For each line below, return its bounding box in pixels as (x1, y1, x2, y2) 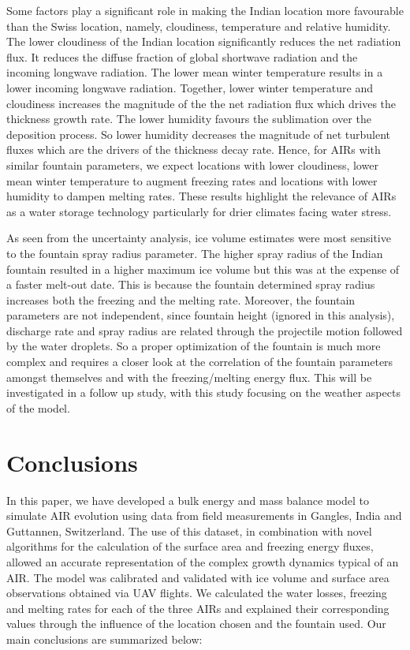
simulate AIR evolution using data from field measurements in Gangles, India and (6, 507, 402, 524)
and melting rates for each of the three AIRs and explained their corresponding (6, 600, 389, 616)
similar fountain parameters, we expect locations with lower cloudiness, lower (6, 156, 378, 173)
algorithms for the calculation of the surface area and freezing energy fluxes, (6, 538, 374, 555)
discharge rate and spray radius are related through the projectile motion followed (6, 322, 403, 338)
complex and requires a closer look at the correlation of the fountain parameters (6, 353, 393, 370)
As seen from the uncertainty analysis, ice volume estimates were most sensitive (6, 230, 391, 246)
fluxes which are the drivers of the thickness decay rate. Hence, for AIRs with (6, 141, 381, 158)
